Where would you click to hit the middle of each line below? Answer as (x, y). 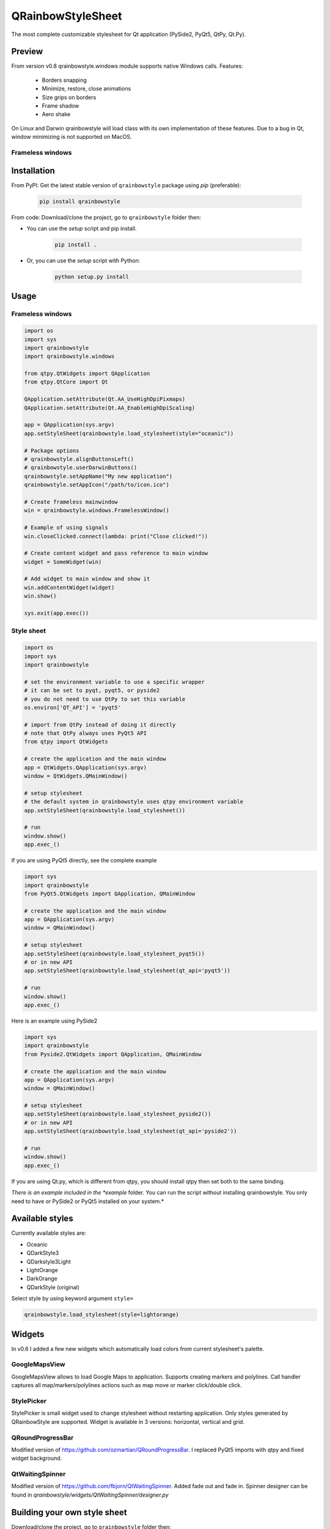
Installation (33, 170)
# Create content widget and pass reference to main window (116, 553)
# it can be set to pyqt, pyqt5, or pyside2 (92, 690)
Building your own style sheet (69, 1512)
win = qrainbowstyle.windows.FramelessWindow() (97, 510)
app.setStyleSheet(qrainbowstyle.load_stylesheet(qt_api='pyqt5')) (127, 971)
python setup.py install (92, 276)
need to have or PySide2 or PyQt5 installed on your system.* (88, 1201)
